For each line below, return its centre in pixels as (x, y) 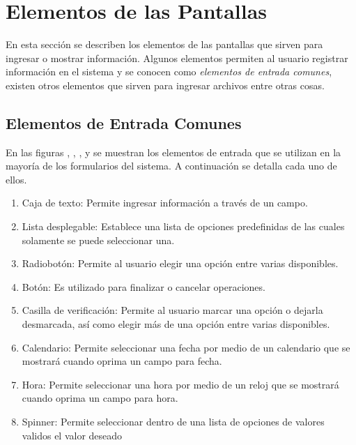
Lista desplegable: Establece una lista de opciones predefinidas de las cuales (183, 226)
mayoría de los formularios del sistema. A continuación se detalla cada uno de (171, 166)
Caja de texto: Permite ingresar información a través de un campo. (165, 203)
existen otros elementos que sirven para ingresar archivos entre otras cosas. (165, 85)
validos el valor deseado (72, 435)
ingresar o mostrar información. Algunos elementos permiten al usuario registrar (177, 58)
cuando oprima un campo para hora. (100, 398)
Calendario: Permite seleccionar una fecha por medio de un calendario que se (186, 347)
